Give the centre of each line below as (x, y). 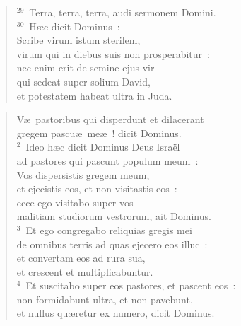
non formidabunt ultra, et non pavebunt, (105, 299)
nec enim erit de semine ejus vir (86, 68)
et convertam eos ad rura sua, (81, 258)
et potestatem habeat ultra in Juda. (94, 95)
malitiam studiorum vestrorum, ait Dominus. (114, 216)
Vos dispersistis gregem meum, (83, 174)
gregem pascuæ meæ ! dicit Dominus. (99, 133)
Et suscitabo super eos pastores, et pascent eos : (131, 285)
